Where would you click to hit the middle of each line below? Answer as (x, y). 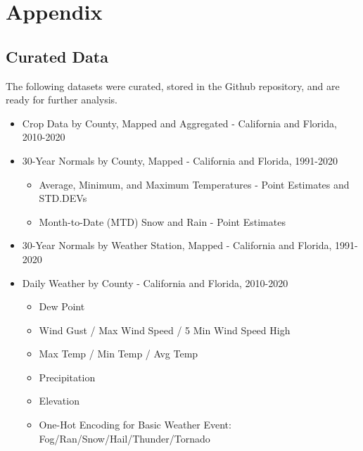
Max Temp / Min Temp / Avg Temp (119, 354)
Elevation (59, 401)
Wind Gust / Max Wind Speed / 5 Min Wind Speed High (165, 330)
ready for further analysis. (62, 100)
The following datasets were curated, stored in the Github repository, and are (173, 85)
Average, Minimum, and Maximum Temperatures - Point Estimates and (194, 184)
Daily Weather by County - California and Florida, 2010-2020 (155, 282)
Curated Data (57, 56)
